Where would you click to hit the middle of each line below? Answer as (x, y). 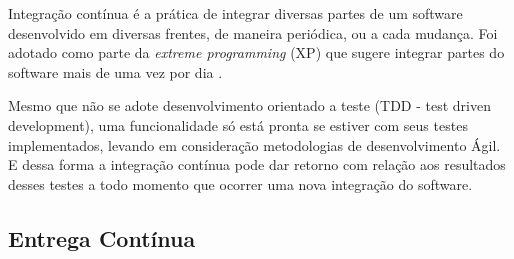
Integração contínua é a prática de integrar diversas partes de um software (235, 13)
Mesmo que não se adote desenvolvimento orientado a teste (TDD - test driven (249, 105)
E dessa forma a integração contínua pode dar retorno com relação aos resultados (257, 164)
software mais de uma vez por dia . (115, 71)
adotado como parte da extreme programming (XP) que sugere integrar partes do (256, 52)
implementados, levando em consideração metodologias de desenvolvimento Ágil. (254, 144)
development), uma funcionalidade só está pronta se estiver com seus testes (238, 124)
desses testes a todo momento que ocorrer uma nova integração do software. (240, 183)
